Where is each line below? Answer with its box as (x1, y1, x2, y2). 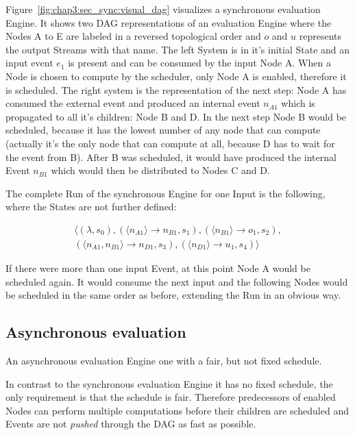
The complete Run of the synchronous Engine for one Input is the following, (5, 186, 326, 200)
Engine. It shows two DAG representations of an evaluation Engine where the (5, 15, 332, 29)
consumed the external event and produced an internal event (5, 96, 260, 110)
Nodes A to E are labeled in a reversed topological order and (5, 29, 261, 43)
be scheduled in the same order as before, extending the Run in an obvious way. (5, 288, 341, 302)
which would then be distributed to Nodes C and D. (51, 163, 270, 177)
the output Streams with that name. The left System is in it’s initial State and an (5, 42, 350, 56)
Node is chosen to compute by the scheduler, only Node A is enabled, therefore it (5, 69, 347, 83)
